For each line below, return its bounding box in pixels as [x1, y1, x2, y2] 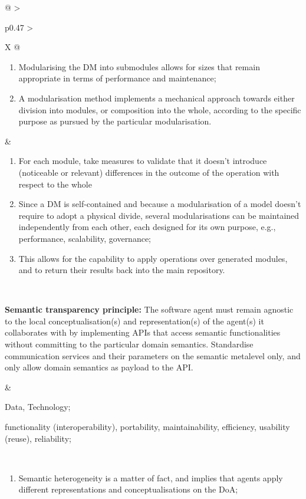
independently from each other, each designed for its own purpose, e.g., [18, 221, 276, 233]
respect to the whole [18, 178, 92, 190]
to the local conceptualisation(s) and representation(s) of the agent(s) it [5, 314, 264, 327]
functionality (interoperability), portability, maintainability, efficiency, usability [5, 421, 290, 433]
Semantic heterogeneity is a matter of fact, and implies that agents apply [18, 471, 283, 484]
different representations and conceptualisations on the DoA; [18, 483, 238, 495]
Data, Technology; [5, 400, 71, 413]
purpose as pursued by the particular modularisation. [18, 115, 212, 127]
